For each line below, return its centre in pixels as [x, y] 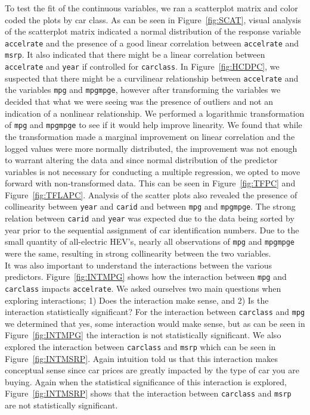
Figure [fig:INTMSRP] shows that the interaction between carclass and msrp [148, 393]
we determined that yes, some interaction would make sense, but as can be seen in [155, 323]
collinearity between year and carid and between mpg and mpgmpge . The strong [150, 206]
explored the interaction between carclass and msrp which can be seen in [140, 346]
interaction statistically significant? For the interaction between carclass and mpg [155, 312]
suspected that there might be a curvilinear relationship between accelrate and [152, 78]
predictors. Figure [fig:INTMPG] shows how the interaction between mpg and [146, 277]
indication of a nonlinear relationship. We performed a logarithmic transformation [155, 113]
